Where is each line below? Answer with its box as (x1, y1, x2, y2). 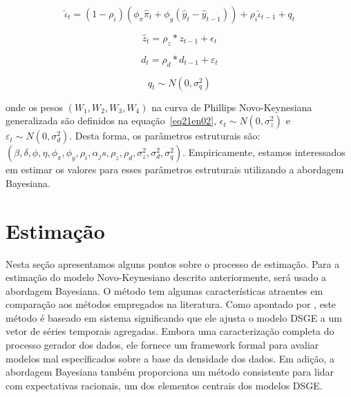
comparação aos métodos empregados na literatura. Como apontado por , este (6, 297, 336, 311)
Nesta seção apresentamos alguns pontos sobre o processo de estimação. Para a (6, 256, 340, 271)
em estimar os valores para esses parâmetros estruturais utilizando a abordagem (6, 162, 344, 177)
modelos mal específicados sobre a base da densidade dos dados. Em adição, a (6, 351, 335, 365)
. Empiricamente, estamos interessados (182, 145, 345, 159)
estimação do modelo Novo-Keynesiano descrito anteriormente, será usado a (6, 270, 327, 284)
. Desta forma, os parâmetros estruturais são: (69, 128, 260, 143)
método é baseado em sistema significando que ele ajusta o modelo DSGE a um (6, 310, 342, 325)
